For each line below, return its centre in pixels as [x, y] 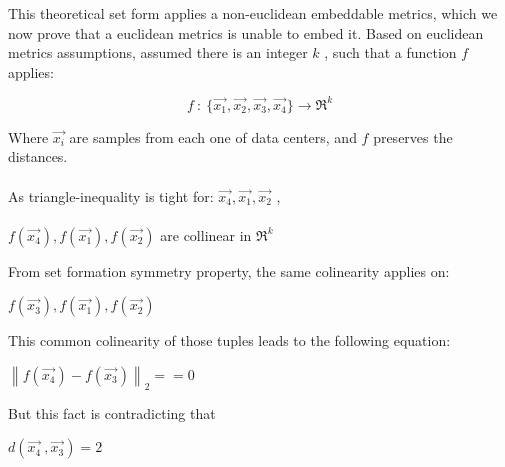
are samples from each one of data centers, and [213, 136]
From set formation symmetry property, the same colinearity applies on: [229, 270]
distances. [38, 156]
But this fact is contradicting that [112, 412]
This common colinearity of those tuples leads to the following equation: [229, 340]
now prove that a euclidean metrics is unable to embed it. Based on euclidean [246, 32]
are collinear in [206, 234]
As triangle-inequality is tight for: [111, 195]
